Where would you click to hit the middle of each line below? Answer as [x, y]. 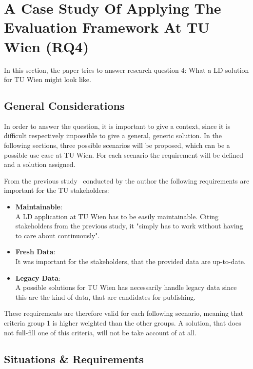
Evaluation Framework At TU [107, 27]
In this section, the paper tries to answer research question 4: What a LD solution [126, 70]
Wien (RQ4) [47, 46]
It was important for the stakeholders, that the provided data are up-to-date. [130, 261]
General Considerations [64, 106]
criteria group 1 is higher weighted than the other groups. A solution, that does [123, 322]
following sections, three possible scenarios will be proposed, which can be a [117, 145]
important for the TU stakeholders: [57, 190]
